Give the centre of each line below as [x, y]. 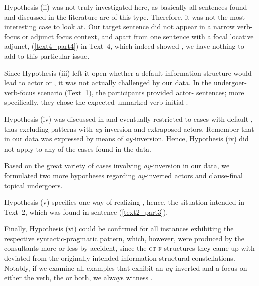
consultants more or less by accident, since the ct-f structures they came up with [129, 248]
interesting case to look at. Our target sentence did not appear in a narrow [119, 26]
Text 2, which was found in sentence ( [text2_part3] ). [86, 211]
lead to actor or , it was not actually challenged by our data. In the [108, 83]
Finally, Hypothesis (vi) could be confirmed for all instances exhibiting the [119, 229]
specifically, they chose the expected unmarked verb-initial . [96, 102]
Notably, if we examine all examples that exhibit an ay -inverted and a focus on [126, 268]
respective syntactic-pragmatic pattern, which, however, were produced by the [124, 238]
